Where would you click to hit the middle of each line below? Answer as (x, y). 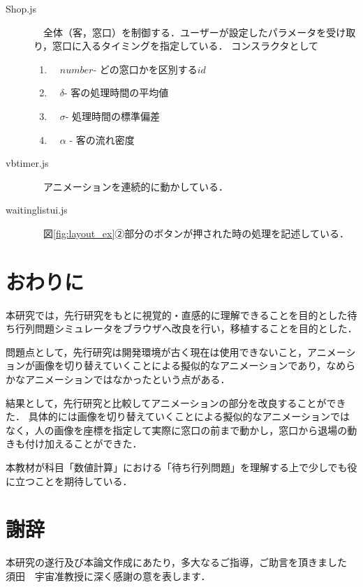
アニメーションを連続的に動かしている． (136, 186)
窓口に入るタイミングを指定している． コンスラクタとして (186, 46)
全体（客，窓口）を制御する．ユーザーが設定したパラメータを (185, 32)
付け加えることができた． (83, 444)
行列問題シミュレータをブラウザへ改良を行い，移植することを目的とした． (186, 328)
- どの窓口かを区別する (145, 69)
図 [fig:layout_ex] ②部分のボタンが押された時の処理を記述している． (196, 233)
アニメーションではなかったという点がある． (127, 379)
